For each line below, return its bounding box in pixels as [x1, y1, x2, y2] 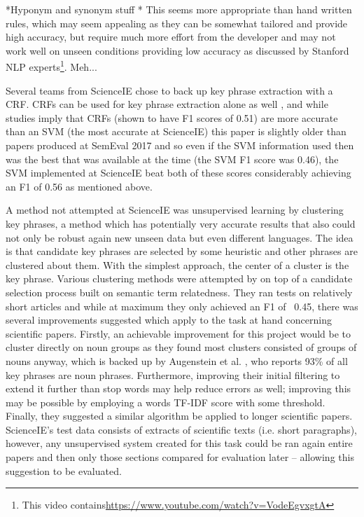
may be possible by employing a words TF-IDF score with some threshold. [6, 394, 325, 409]
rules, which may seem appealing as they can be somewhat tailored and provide [6, 15, 348, 30]
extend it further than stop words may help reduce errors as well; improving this [6, 381, 351, 396]
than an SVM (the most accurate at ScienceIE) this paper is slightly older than [6, 124, 346, 139]
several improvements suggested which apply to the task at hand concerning [6, 312, 332, 327]
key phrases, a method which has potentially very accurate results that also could [6, 216, 356, 230]
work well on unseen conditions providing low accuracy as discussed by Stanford [6, 43, 349, 57]
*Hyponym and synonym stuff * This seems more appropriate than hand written [6, 2, 352, 16]
